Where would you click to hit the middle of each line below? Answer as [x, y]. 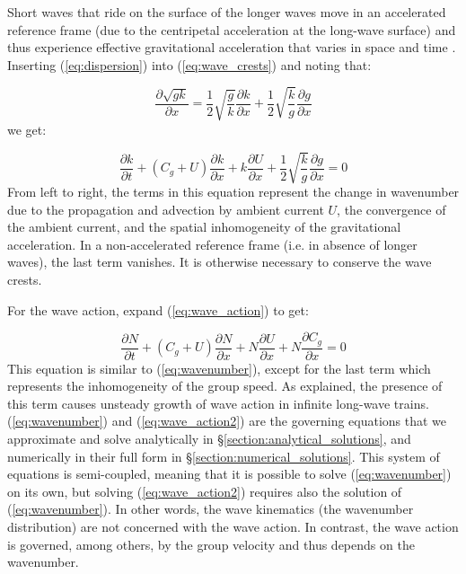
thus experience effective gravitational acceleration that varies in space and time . [232, 47]
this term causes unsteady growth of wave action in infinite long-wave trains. [218, 403]
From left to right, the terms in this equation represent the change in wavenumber [233, 192]
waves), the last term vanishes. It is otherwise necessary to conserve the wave [220, 262]
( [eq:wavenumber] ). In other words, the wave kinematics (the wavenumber [211, 509]
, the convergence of [391, 209]
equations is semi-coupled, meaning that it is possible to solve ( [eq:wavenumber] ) [229, 474]
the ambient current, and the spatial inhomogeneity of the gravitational [204, 227]
